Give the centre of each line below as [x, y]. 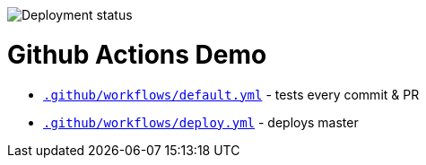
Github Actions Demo [137, 54]
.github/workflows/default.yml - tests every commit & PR [231, 94]
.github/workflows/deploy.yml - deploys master [201, 122]
